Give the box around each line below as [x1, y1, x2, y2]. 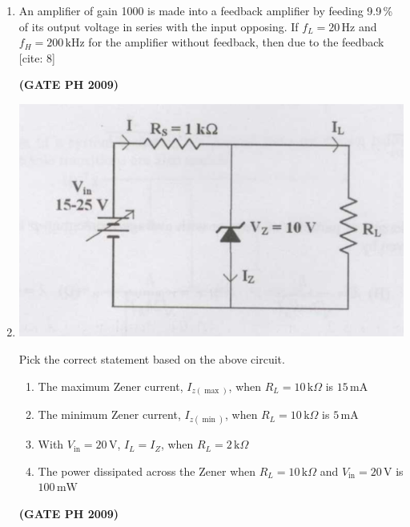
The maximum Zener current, [38, 377, 183, 394]
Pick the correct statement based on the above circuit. [18, 350, 285, 367]
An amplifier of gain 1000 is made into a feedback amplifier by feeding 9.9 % [18, 2, 393, 18]
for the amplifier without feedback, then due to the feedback [88, 34, 384, 50]
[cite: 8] [18, 49, 55, 66]
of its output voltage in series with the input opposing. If [18, 18, 299, 34]
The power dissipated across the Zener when [38, 462, 256, 479]
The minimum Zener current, [38, 406, 181, 423]
